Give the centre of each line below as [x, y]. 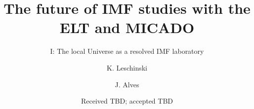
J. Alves [127, 84]
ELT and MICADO [127, 27]
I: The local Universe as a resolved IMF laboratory [127, 51]
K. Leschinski [127, 67]
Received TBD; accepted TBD [127, 101]
